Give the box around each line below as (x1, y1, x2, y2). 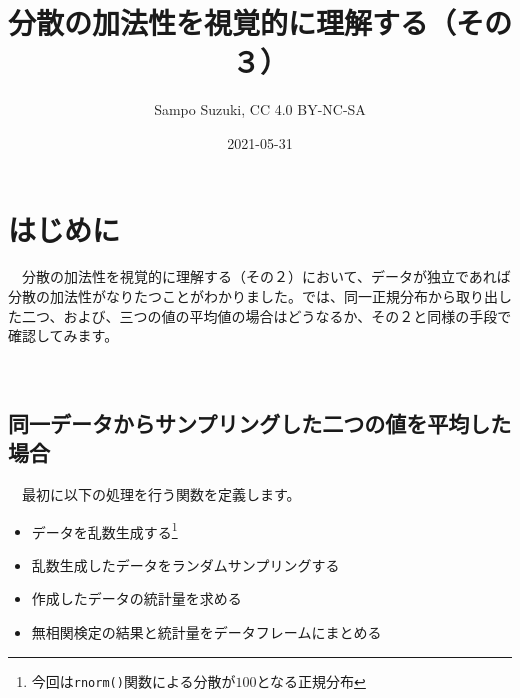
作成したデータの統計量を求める (31, 588, 242, 609)
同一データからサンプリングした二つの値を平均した (8, 407, 512, 438)
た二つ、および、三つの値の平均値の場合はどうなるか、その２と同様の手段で (8, 305, 512, 326)
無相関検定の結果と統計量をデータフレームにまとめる (31, 622, 382, 643)
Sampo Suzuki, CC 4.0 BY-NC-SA (154, 99, 366, 120)
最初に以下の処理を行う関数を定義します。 (21, 484, 301, 504)
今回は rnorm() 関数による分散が (31, 670, 236, 691)
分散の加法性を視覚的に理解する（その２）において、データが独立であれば (21, 266, 511, 287)
